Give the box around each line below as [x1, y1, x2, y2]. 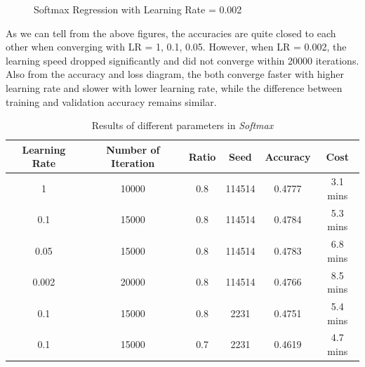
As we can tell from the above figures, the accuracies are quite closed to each [6, 25, 336, 40]
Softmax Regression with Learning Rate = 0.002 [34, 2, 242, 16]
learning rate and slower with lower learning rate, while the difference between [6, 80, 343, 95]
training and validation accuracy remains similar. [6, 94, 217, 109]
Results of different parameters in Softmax [91, 118, 274, 133]
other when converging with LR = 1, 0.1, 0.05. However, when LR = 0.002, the [6, 39, 347, 54]
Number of [106, 142, 160, 156]
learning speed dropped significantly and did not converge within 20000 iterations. [6, 53, 359, 67]
